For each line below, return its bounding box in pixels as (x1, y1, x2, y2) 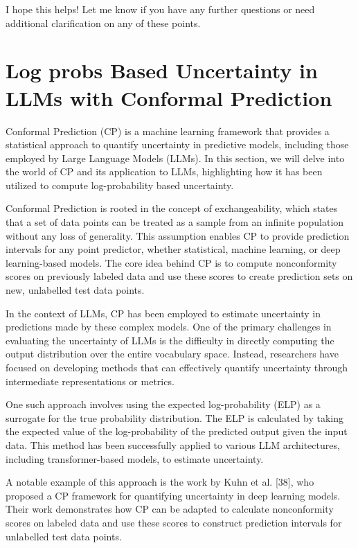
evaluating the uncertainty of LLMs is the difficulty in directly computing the (6, 333, 334, 347)
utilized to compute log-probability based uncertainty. (6, 177, 234, 192)
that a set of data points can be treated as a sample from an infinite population (6, 215, 344, 229)
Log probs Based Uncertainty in (6, 56, 318, 85)
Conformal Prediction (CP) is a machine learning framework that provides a (6, 123, 330, 138)
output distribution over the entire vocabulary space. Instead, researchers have (6, 346, 339, 361)
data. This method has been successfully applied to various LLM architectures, (6, 437, 340, 452)
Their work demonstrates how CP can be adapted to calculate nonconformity (6, 502, 334, 516)
